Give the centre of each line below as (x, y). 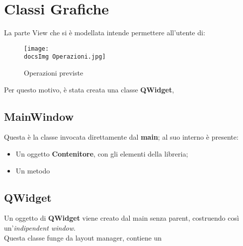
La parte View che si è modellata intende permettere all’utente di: (105, 33)
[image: (37, 48)
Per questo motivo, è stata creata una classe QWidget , (89, 89)
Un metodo (33, 170)
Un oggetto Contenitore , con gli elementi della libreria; (102, 154)
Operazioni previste (54, 73)
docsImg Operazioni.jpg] (65, 57)
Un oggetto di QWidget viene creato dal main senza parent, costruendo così (121, 218)
